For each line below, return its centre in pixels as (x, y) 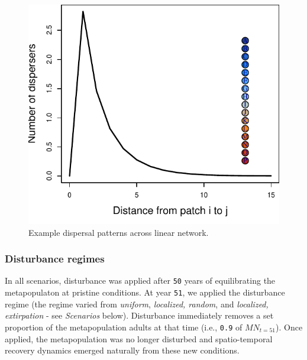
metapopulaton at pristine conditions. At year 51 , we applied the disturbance (145, 292)
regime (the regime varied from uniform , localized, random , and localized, (137, 304)
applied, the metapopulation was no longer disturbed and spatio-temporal (139, 338)
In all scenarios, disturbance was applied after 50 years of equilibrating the (140, 280)
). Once (289, 327)
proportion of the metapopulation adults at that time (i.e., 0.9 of (124, 327)
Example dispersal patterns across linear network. (119, 232)
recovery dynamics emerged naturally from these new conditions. (122, 350)
